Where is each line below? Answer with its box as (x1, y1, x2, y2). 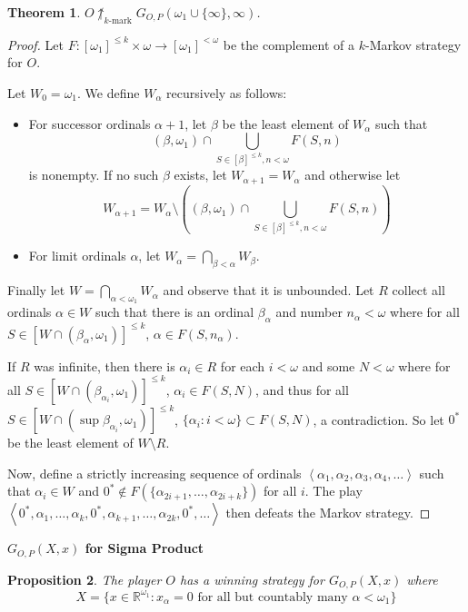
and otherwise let (304, 165, 401, 184)
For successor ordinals (28, 114, 151, 133)
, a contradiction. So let (313, 410, 444, 429)
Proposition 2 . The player (7, 569, 162, 588)
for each (220, 356, 265, 375)
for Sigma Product (85, 538, 204, 558)
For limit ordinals (28, 246, 126, 265)
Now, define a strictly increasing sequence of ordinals (7, 463, 302, 482)
